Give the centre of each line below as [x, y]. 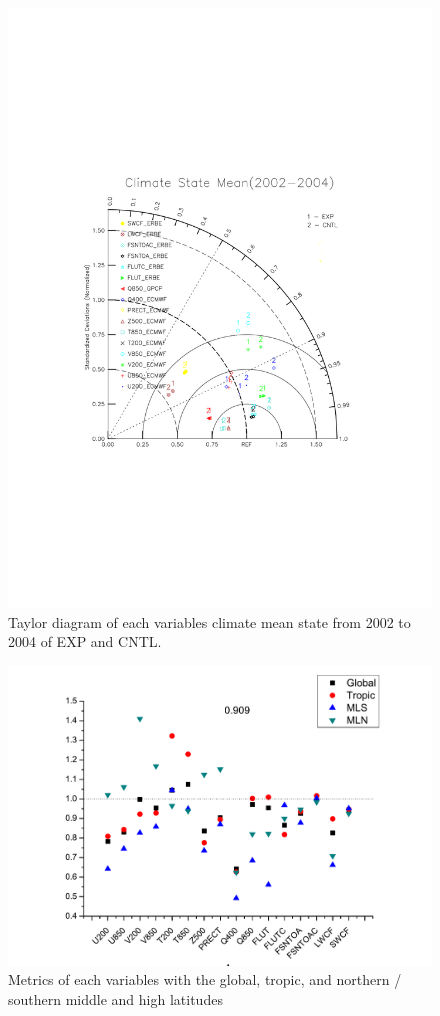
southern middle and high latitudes [115, 998]
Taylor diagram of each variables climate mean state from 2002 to [209, 621]
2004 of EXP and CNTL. [85, 641]
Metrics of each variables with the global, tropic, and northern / [205, 979]
